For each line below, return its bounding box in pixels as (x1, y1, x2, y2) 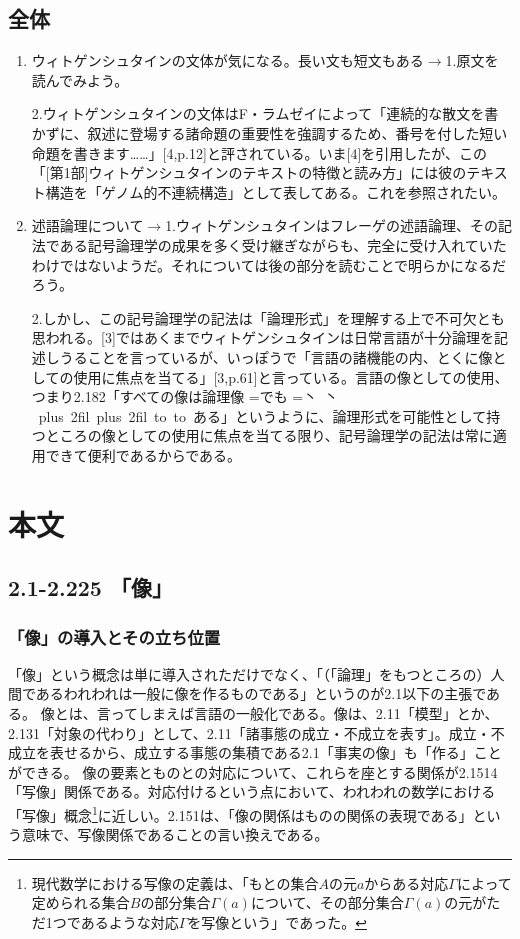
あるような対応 (80, 912, 179, 933)
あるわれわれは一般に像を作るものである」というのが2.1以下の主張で (35, 683, 487, 704)
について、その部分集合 (250, 892, 404, 913)
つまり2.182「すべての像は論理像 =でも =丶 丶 (31, 386, 339, 407)
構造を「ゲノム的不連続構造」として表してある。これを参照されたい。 (45, 181, 507, 202)
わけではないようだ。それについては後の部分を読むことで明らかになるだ (31, 254, 506, 275)
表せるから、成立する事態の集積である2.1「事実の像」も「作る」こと (49, 742, 502, 763)
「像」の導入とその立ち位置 (8, 624, 221, 649)
